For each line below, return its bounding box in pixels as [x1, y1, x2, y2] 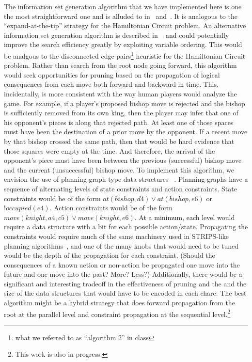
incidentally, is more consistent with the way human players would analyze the [4, 89, 237, 98]
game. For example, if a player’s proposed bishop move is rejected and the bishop [4, 98, 245, 108]
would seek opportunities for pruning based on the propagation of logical [4, 69, 220, 79]
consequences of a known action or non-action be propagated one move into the [4, 259, 240, 269]
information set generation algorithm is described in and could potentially [4, 30, 229, 40]
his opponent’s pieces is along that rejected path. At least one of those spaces [4, 117, 234, 127]
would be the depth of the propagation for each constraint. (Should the [4, 250, 215, 260]
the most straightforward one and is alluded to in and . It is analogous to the [4, 11, 237, 21]
